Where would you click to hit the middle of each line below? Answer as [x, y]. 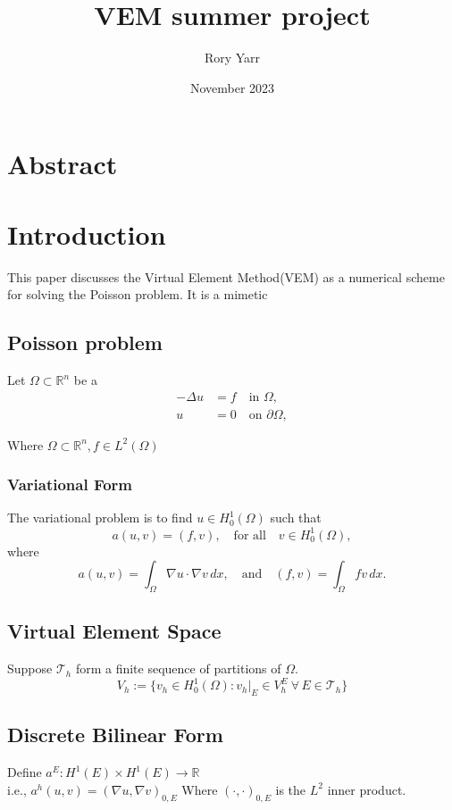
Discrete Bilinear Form [115, 735]
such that [296, 518]
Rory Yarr [232, 58]
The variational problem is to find [100, 518]
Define [25, 772]
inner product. [367, 789]
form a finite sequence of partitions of [178, 668]
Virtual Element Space [114, 631]
